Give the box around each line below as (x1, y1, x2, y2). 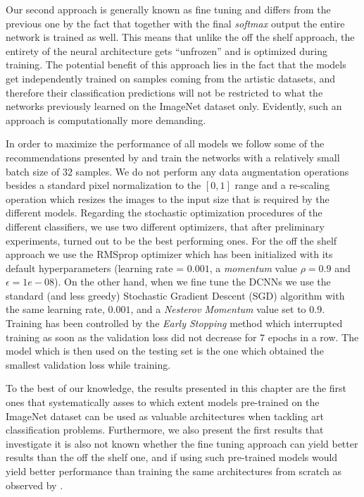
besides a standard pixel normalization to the (6, 178, 201, 192)
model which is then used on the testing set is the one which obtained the (6, 343, 324, 358)
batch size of (6, 164, 60, 178)
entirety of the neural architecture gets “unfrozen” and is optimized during (6, 43, 327, 58)
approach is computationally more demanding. (6, 112, 206, 127)
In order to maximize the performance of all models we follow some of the (6, 136, 325, 151)
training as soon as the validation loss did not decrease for (6, 329, 257, 344)
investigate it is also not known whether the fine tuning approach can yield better (6, 436, 358, 450)
